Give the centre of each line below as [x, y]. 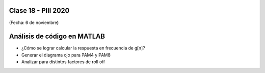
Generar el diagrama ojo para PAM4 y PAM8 [66, 55]
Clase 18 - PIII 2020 [39, 11]
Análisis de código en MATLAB [57, 36]
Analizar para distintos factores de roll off [63, 62]
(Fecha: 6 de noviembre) [34, 23]
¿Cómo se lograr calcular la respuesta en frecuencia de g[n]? [83, 48]
